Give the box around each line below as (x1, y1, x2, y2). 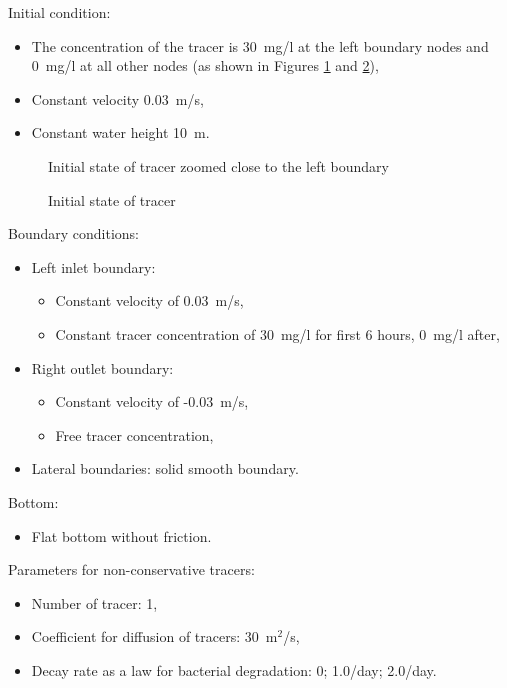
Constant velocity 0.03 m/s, (31, 88, 204, 109)
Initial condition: (8, 2, 111, 22)
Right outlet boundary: (31, 357, 174, 378)
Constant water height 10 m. (31, 122, 210, 143)
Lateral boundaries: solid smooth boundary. (31, 458, 299, 479)
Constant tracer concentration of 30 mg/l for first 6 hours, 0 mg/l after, (55, 323, 500, 344)
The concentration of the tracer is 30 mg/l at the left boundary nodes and (31, 35, 489, 56)
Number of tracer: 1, (31, 592, 158, 613)
